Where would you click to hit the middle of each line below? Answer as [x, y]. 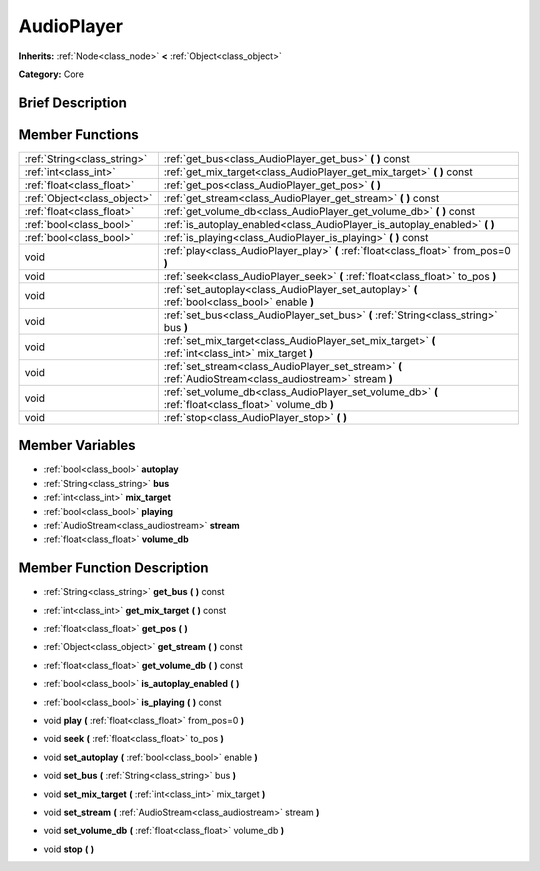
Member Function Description [113, 568]
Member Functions [78, 134]
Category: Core [51, 74]
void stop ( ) [69, 849]
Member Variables [77, 445]
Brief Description [72, 102]
